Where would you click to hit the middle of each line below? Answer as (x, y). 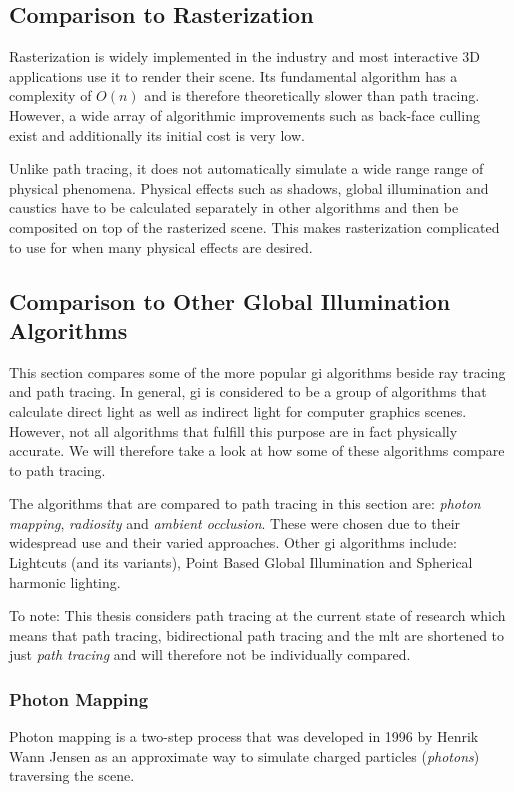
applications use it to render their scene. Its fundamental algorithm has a (233, 75)
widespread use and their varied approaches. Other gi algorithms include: (233, 542)
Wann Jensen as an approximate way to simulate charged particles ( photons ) (244, 755)
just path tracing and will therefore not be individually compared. (210, 654)
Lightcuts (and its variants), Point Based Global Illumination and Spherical (241, 562)
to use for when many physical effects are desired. (161, 246)
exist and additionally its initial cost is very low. (157, 134)
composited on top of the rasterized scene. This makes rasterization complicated (254, 226)
